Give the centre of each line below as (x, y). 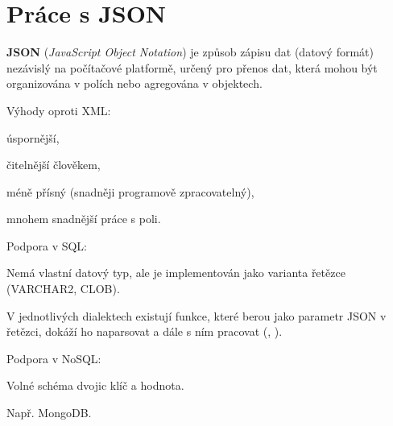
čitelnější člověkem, (54, 165)
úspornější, (33, 137)
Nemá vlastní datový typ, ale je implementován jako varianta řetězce (176, 273)
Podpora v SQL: (47, 245)
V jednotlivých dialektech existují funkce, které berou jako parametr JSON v (196, 315)
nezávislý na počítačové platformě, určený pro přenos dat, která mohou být (192, 67)
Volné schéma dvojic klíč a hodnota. (95, 385)
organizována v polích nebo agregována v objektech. (134, 83)
